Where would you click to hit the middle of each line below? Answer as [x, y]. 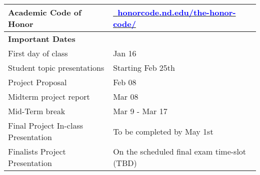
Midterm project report [49, 96]
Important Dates [42, 39]
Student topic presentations [56, 68]
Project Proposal [37, 82]
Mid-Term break [37, 111]
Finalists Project [37, 151]
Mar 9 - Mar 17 [140, 111]
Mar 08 [126, 96]
